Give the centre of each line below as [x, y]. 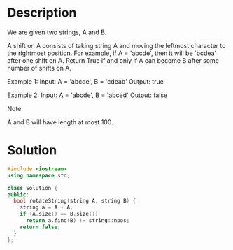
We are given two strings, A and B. [57, 32]
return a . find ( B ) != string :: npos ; [78, 221]
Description [42, 13]
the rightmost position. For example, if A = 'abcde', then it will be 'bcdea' [112, 53]
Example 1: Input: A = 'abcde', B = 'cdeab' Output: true [86, 81]
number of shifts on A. [40, 68]
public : [19, 194]
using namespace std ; [39, 175]
